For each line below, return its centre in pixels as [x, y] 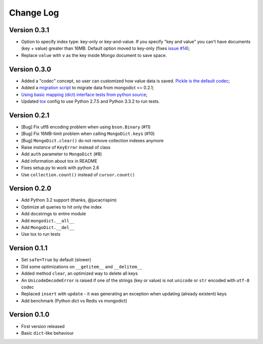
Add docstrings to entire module [54, 214]
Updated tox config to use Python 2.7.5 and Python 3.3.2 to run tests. [91, 101]
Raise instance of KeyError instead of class [66, 147]
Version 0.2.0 [30, 188]
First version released [43, 326]
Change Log [34, 13]
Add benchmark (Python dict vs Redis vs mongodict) [74, 301]
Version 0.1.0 [29, 315]
